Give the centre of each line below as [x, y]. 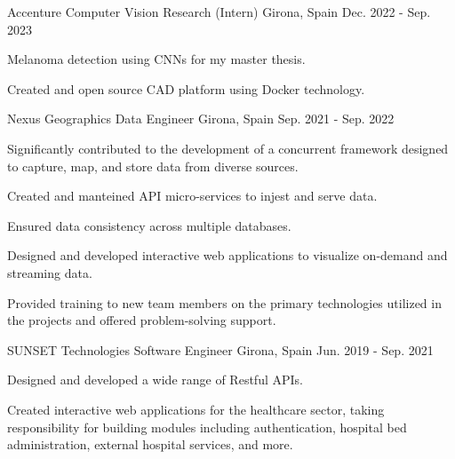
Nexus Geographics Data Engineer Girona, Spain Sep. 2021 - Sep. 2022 [201, 119]
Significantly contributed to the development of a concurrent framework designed [228, 148]
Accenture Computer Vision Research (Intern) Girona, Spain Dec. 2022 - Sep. [219, 12]
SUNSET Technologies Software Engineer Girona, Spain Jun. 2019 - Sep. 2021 [220, 349]
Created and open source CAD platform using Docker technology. [186, 88]
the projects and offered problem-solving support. [142, 320]
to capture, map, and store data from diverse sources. [153, 166]
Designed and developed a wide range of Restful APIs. [155, 380]
